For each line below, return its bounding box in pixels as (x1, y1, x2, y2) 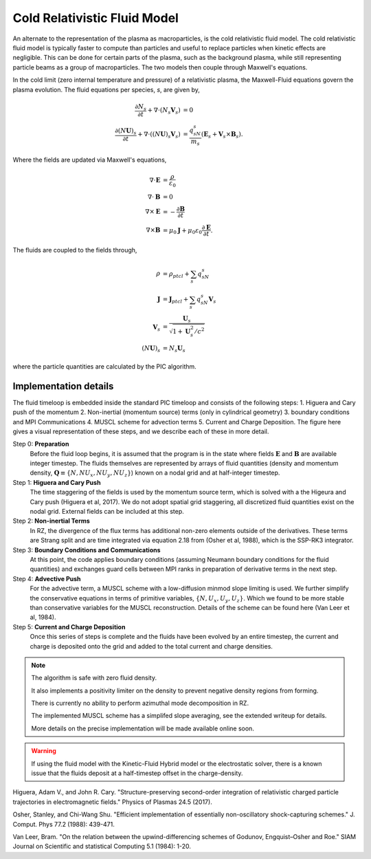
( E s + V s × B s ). (201, 131, 243, 140)
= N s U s (162, 345, 185, 354)
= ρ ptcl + (162, 270, 190, 279)
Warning (31, 747, 56, 755)
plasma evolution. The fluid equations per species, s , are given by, (12, 85, 201, 94)
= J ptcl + (162, 296, 189, 305)
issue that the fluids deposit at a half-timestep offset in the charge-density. (31, 769, 243, 777)
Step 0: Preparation (12, 440, 69, 448)
